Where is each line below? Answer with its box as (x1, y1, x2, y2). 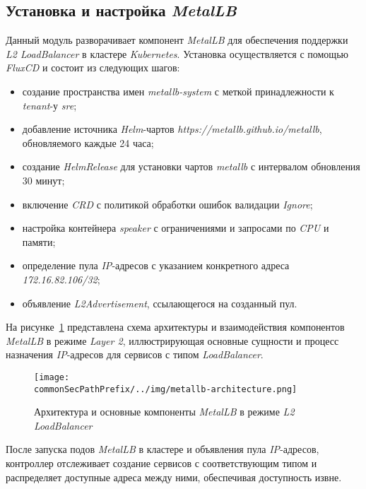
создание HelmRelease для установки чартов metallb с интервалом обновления (22, 159, 360, 174)
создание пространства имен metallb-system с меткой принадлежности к (22, 83, 334, 98)
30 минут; (22, 172, 65, 187)
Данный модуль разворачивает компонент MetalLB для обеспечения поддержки (6, 33, 348, 47)
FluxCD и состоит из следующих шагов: (6, 60, 180, 75)
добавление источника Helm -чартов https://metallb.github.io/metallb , (22, 122, 322, 136)
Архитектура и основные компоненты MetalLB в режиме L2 (34, 404, 295, 419)
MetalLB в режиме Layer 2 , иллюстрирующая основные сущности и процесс (6, 333, 339, 348)
